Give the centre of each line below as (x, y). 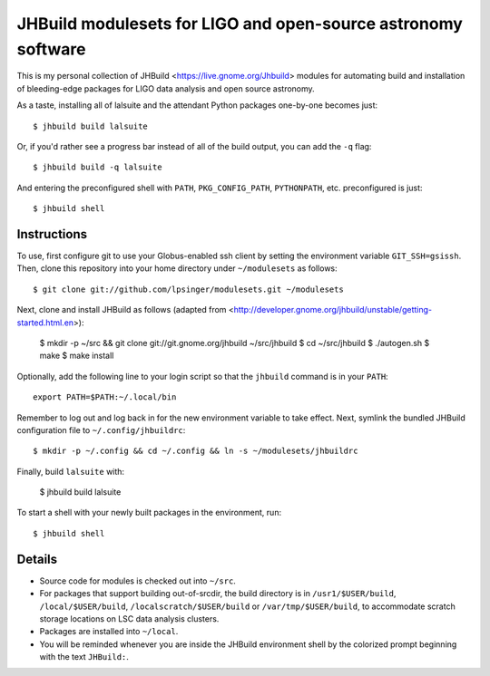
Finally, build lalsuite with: (71, 471)
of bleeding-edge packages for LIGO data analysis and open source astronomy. (166, 88)
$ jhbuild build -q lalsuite (98, 167)
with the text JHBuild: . (84, 657)
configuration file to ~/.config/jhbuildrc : (101, 430)
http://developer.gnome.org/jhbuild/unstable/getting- (333, 310)
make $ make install (77, 356)
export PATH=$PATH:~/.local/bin (105, 397)
